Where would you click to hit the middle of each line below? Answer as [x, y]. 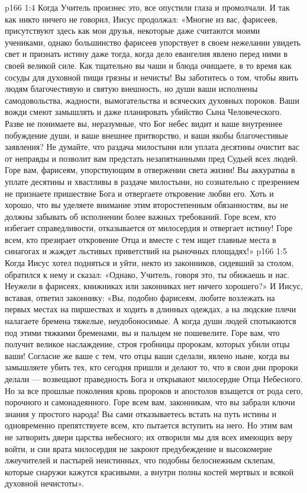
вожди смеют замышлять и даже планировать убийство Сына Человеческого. [143, 112]
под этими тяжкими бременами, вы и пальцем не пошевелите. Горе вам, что [142, 332]
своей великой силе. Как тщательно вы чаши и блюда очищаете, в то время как [148, 65]
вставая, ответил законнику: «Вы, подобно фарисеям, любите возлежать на [140, 297]
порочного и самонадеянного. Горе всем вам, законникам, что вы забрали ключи [150, 402]
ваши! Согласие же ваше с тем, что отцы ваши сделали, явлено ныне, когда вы [147, 355]
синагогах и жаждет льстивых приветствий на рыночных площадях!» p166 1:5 [146, 251]
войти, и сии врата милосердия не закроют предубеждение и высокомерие [139, 448]
